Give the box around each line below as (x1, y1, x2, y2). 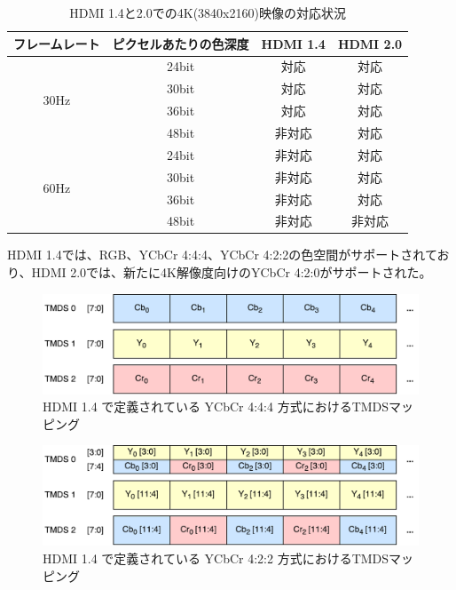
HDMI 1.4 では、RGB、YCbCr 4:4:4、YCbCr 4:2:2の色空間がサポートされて (7, 245, 437, 264)
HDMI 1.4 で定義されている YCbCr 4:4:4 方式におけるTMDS (43, 397, 389, 416)
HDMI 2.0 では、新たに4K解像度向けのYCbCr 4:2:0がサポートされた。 (31, 263, 432, 282)
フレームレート (13, 34, 100, 52)
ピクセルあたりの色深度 (112, 34, 249, 52)
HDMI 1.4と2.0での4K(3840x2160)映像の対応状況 (69, 4, 346, 21)
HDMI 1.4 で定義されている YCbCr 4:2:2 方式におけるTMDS (43, 549, 389, 568)
